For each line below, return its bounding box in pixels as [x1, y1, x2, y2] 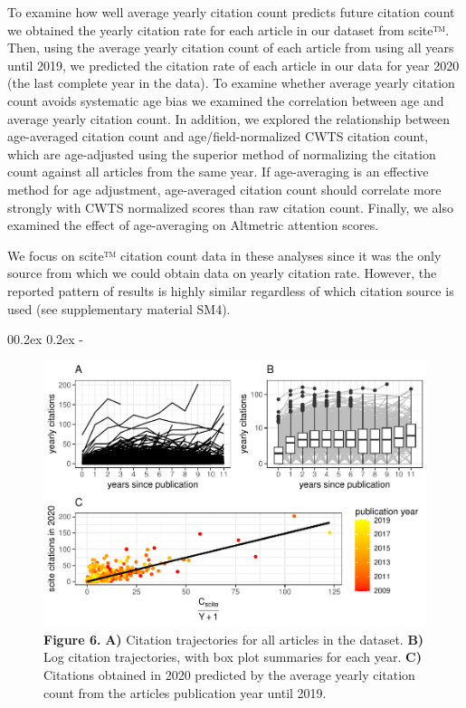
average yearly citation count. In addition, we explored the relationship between [7, 109, 451, 128]
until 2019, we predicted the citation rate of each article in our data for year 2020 [7, 55, 460, 74]
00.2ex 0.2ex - [7, 330, 84, 349]
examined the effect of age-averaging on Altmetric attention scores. [7, 215, 379, 234]
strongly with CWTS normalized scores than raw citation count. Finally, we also [7, 197, 453, 216]
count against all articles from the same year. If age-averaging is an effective [7, 162, 429, 181]
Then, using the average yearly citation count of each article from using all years [7, 38, 454, 57]
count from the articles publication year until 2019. [43, 683, 327, 702]
